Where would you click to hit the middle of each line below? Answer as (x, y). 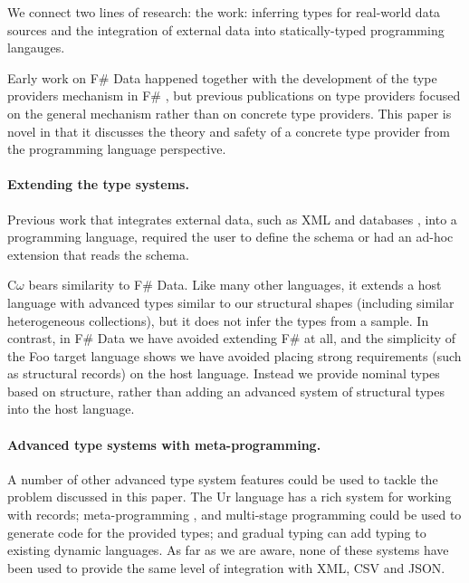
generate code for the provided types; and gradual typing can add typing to (217, 532)
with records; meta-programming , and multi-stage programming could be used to (234, 515)
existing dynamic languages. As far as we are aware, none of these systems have (228, 550)
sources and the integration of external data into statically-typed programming (226, 29)
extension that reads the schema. (98, 254)
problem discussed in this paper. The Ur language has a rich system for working (230, 497)
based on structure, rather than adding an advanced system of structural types (226, 391)
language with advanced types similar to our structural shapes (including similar (231, 302)
